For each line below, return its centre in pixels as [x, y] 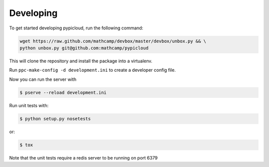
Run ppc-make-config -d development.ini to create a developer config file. [93, 70]
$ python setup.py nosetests [55, 119]
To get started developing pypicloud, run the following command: [76, 28]
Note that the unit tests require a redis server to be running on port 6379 [83, 158]
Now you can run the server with [43, 79]
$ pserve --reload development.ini [63, 92]
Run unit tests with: [29, 105]
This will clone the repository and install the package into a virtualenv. [81, 61]
